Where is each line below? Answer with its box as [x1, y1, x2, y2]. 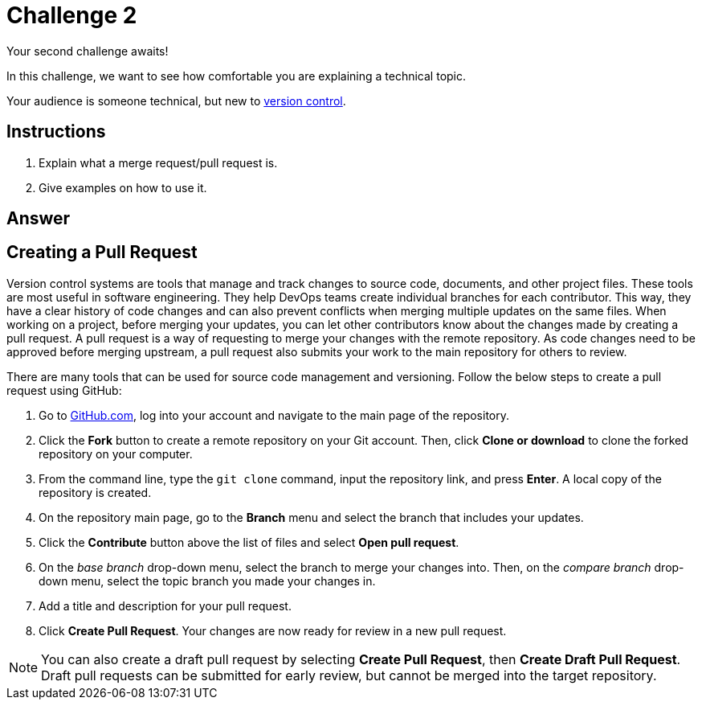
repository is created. [39, 485, 152, 499]
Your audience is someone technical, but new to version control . [6, 93, 346, 108]
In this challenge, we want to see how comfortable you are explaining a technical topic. [6, 68, 467, 83]
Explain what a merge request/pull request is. [39, 155, 278, 170]
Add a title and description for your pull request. [39, 598, 292, 613]
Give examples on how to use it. [39, 180, 207, 195]
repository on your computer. [39, 446, 193, 461]
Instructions [6, 121, 106, 142]
